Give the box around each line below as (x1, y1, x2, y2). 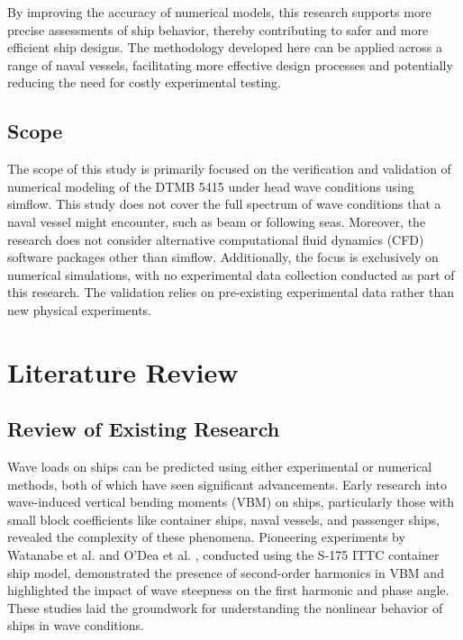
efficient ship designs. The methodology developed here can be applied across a (7, 38, 443, 57)
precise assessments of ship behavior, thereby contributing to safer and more (7, 20, 429, 39)
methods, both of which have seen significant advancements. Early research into (7, 474, 447, 493)
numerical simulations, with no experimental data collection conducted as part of (7, 265, 455, 284)
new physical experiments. (7, 300, 152, 319)
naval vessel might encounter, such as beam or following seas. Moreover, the (7, 212, 426, 230)
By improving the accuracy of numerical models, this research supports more (7, 3, 431, 21)
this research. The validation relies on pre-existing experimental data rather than (7, 283, 455, 302)
